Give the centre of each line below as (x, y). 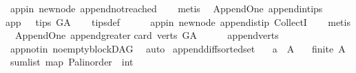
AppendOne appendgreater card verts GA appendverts (147, 35)
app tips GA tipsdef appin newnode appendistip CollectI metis (178, 21)
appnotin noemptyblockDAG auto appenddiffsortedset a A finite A (178, 48)
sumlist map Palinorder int (72, 62)
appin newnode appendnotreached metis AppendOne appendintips (166, 8)
